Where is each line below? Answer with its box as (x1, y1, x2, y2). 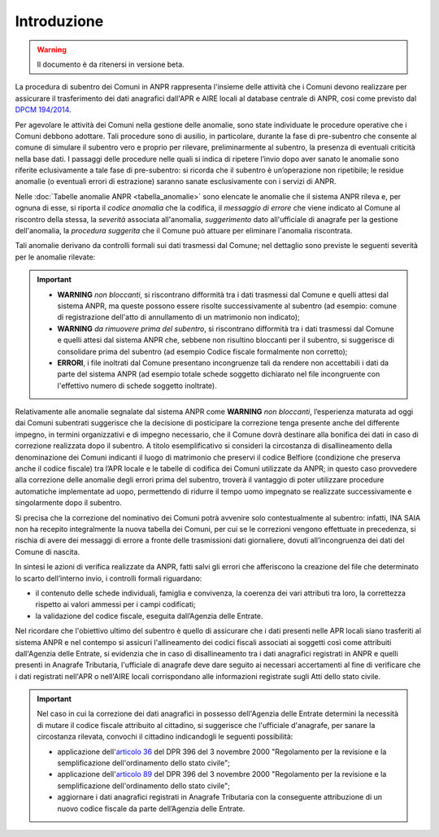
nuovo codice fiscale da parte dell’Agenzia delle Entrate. (57, 804, 246, 813)
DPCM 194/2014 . (15, 105, 72, 115)
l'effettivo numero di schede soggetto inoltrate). (57, 381, 217, 390)
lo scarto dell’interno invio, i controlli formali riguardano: (15, 573, 202, 583)
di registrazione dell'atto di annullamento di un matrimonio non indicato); (57, 312, 300, 322)
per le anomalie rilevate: (15, 252, 96, 262)
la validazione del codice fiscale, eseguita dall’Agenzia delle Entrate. (35, 611, 263, 621)
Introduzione (15, 12, 104, 30)
